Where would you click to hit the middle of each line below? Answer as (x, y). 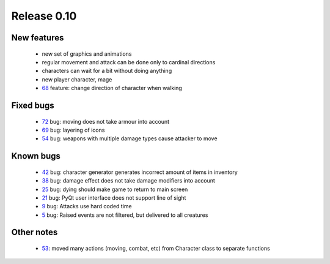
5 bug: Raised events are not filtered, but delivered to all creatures (125, 215)
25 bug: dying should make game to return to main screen (115, 189)
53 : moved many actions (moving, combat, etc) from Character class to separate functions (156, 249)
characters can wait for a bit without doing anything (107, 71)
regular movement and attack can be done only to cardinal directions (129, 62)
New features (38, 38)
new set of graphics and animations (87, 54)
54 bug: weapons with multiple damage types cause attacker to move (130, 138)
